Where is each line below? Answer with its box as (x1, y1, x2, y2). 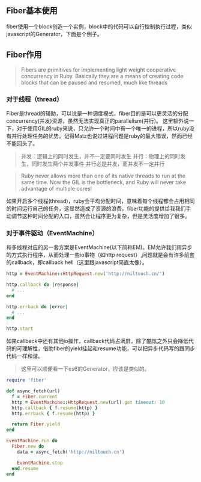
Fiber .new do (11, 443, 44, 450)
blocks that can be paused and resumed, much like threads (20, 79, 168, 86)
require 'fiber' (6, 377, 47, 383)
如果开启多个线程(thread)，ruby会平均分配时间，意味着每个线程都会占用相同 (6, 197, 195, 205)
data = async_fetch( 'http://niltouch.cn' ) (17, 449, 125, 455)
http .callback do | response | (6, 282, 79, 288)
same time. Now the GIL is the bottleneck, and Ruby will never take (20, 178, 187, 185)
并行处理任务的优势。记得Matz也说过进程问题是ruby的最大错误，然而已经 (11, 132, 193, 140)
